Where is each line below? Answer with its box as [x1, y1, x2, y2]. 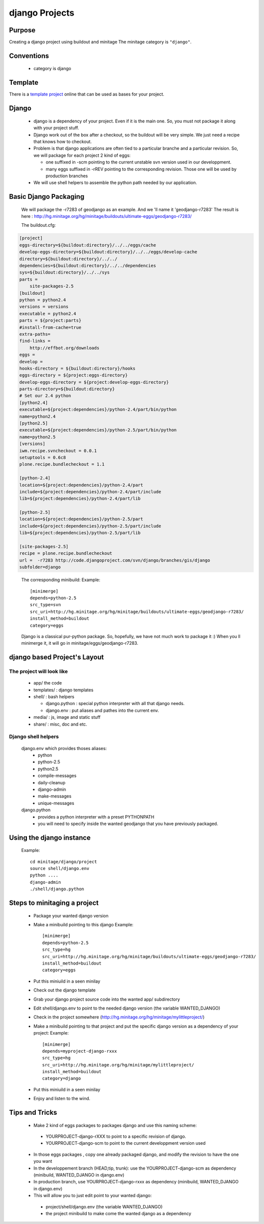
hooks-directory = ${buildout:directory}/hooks [19, 365, 135, 371]
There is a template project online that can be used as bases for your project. [9, 91, 165, 97]
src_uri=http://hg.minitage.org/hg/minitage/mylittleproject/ [42, 1062, 195, 1067]
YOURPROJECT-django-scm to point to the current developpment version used [45, 1140, 206, 1146]
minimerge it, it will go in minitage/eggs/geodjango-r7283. [21, 640, 139, 646]
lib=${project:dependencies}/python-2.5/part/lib [19, 530, 141, 536]
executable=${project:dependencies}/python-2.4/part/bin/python [19, 407, 177, 412]
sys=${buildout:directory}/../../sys [19, 270, 110, 275]
